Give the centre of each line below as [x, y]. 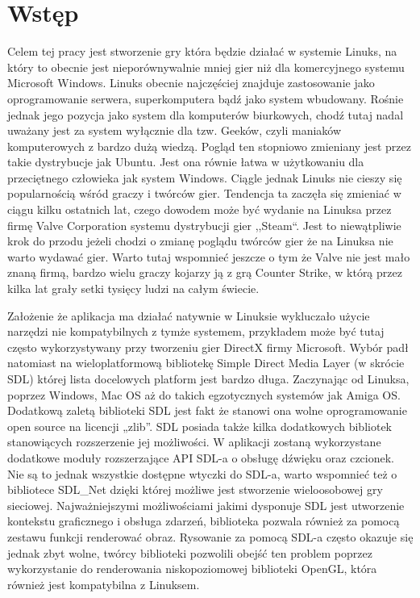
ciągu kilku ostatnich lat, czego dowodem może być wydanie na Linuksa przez [200, 209]
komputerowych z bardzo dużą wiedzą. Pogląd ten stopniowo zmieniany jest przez [209, 146]
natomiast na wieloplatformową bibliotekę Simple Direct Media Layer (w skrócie [206, 363]
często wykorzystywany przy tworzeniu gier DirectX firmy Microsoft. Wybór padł [208, 347]
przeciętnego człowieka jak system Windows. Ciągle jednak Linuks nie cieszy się [205, 177]
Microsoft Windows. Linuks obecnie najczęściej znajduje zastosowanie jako [191, 83]
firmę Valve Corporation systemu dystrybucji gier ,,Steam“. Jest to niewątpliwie [204, 225]
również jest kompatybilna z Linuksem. [104, 584]
